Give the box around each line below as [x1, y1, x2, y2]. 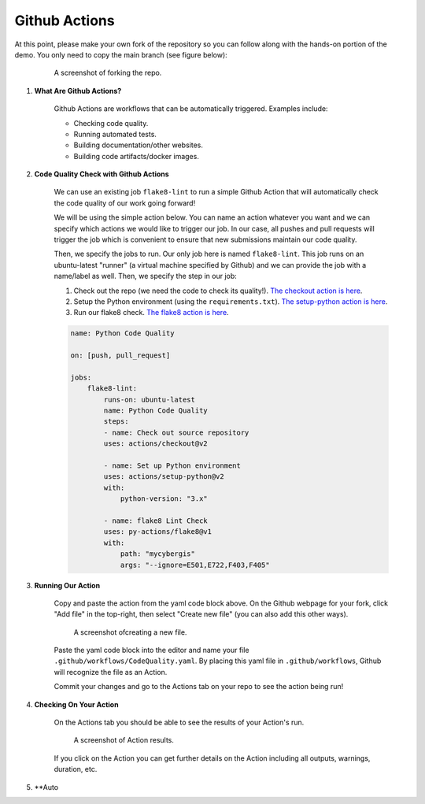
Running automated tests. [73, 129, 157, 139]
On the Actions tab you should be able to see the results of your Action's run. [54, 717, 305, 728]
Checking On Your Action [34, 699, 119, 709]
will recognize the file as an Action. [54, 667, 168, 676]
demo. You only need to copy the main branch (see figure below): [14, 50, 227, 59]
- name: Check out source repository [103, 428, 249, 437]
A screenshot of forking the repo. [54, 68, 162, 78]
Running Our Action [34, 580, 101, 590]
